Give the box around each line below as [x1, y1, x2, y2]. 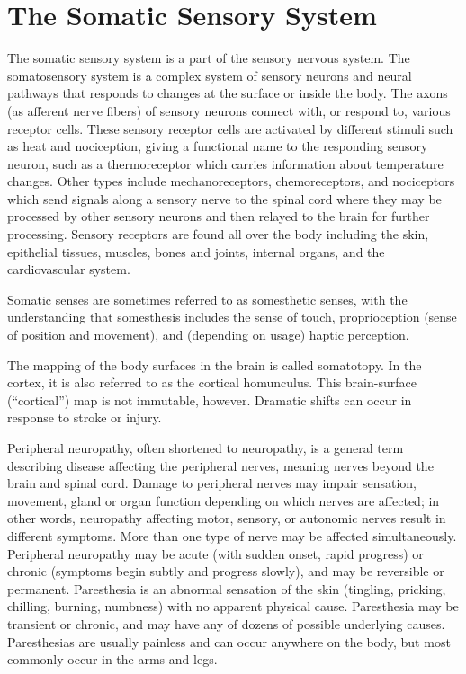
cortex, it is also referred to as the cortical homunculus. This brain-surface [7, 373, 417, 392]
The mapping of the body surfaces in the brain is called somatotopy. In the [7, 355, 422, 374]
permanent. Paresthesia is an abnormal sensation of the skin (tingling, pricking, [7, 579, 446, 598]
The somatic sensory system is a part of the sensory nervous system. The [7, 49, 410, 67]
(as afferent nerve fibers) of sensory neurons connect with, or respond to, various [7, 101, 451, 120]
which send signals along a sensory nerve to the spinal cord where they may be [7, 189, 442, 208]
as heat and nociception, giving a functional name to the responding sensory [7, 137, 428, 155]
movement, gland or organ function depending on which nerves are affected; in [7, 491, 440, 510]
